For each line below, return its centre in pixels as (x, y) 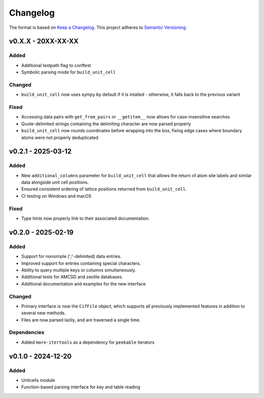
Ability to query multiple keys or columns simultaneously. (79, 270)
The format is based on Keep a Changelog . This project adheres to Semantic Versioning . (98, 27)
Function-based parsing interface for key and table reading (81, 387)
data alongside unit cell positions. (55, 182)
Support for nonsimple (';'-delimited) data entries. (71, 257)
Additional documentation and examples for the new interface (84, 283)
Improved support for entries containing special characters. (81, 263)
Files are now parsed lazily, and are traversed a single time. (81, 320)
